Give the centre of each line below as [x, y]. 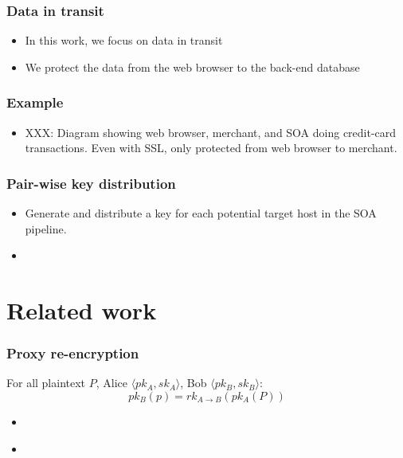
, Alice [112, 383]
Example [35, 102]
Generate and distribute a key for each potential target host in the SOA [201, 213]
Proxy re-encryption [73, 353]
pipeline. [46, 228]
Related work [82, 310]
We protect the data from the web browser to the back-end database [192, 67]
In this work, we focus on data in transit [124, 40]
